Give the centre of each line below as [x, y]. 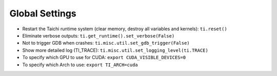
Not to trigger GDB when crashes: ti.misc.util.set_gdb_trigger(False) [106, 43]
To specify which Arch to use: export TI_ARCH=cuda [80, 65]
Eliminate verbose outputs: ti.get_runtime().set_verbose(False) [98, 35]
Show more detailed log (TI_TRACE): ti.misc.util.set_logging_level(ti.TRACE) [115, 50]
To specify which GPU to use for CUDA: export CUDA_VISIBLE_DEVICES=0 [104, 58]
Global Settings [43, 13]
